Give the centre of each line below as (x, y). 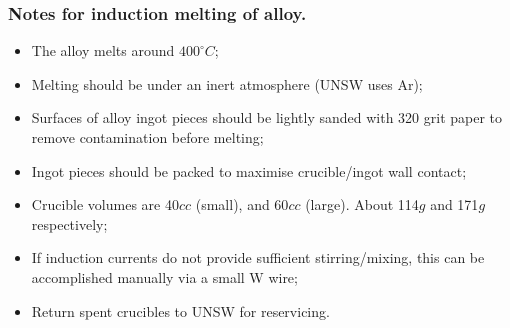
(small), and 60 (242, 204)
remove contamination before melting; (147, 137)
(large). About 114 (362, 204)
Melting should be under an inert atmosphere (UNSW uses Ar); (227, 83)
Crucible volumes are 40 (105, 204)
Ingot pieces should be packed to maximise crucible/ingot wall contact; (249, 170)
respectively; (69, 223)
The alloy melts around (103, 50)
